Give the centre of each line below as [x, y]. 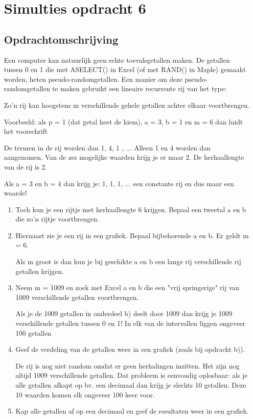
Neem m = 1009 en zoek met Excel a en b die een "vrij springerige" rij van [127, 287]
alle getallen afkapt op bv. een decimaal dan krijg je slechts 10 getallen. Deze [131, 385]
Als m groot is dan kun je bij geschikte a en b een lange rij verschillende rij [128, 261]
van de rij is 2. [26, 166]
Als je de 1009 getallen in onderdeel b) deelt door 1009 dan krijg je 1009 [124, 313]
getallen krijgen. [39, 271]
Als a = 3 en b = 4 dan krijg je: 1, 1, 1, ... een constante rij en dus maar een [119, 183]
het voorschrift [26, 131]
